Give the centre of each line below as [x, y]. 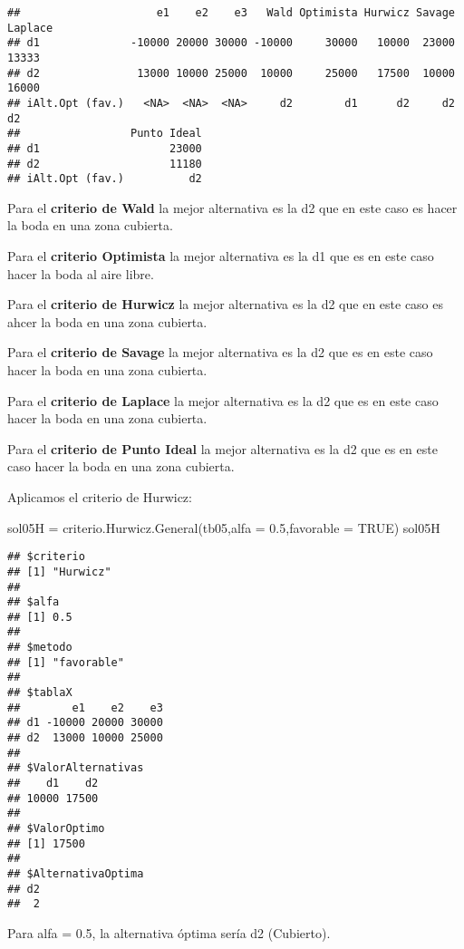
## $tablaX [40, 693]
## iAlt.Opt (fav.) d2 [105, 179]
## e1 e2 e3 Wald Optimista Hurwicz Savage [231, 13]
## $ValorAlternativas [76, 768]
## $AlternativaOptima [76, 873]
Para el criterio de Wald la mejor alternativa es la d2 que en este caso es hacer [232, 207]
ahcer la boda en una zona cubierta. [107, 321]
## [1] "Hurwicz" [59, 571]
